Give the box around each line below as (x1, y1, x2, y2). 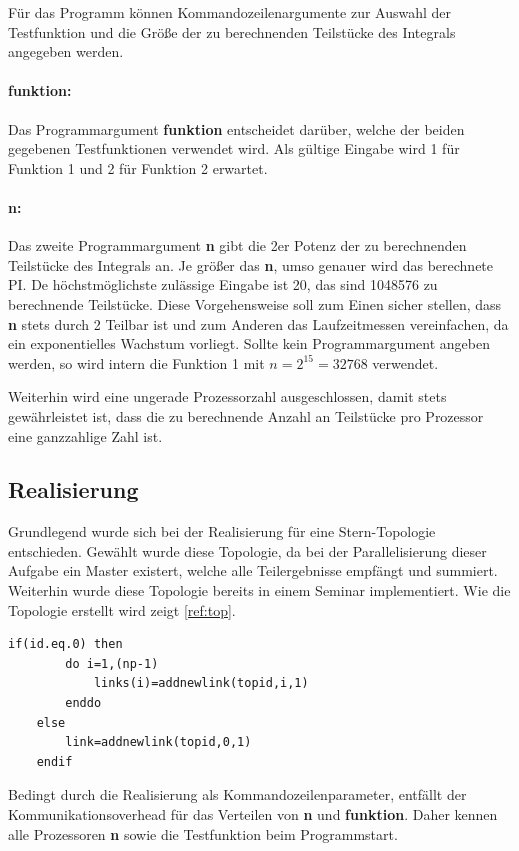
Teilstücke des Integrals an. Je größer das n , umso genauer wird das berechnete (8, 254, 494, 275)
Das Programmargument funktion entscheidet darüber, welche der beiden (8, 118, 465, 139)
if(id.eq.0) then (8, 637, 123, 652)
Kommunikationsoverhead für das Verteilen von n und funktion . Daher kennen (8, 804, 498, 825)
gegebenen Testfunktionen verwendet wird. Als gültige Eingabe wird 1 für (8, 138, 460, 159)
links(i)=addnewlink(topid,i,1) (93, 676, 309, 691)
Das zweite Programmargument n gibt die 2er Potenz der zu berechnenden (8, 235, 467, 256)
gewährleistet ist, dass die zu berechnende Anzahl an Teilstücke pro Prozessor (8, 405, 484, 426)
